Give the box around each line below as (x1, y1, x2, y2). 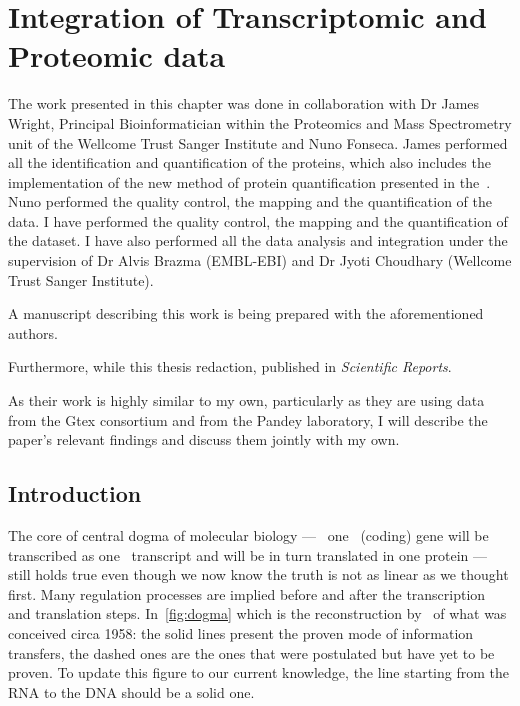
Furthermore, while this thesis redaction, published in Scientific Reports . (8, 356, 452, 377)
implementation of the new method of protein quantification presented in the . (8, 171, 491, 192)
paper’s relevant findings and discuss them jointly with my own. (8, 429, 400, 450)
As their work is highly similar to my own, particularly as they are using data (8, 390, 485, 411)
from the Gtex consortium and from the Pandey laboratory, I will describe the (8, 409, 488, 430)
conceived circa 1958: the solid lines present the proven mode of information (8, 622, 474, 643)
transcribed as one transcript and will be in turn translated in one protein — (8, 544, 487, 565)
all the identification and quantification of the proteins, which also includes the (8, 152, 491, 173)
